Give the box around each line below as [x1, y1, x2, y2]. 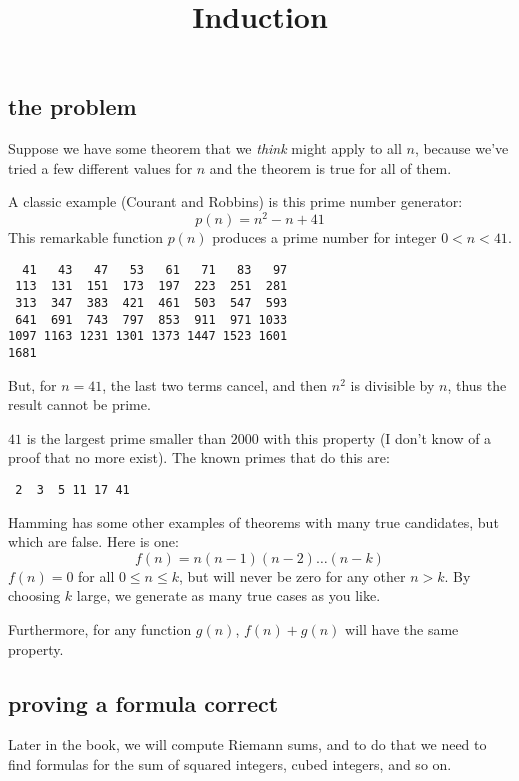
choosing [8, 585, 61, 606]
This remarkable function [8, 227, 163, 248]
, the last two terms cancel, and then [102, 374, 328, 395]
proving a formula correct [8, 687, 279, 718]
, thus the [447, 374, 507, 395]
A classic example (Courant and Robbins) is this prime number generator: [8, 191, 463, 212]
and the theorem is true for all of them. [209, 157, 452, 178]
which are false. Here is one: [8, 531, 179, 552]
